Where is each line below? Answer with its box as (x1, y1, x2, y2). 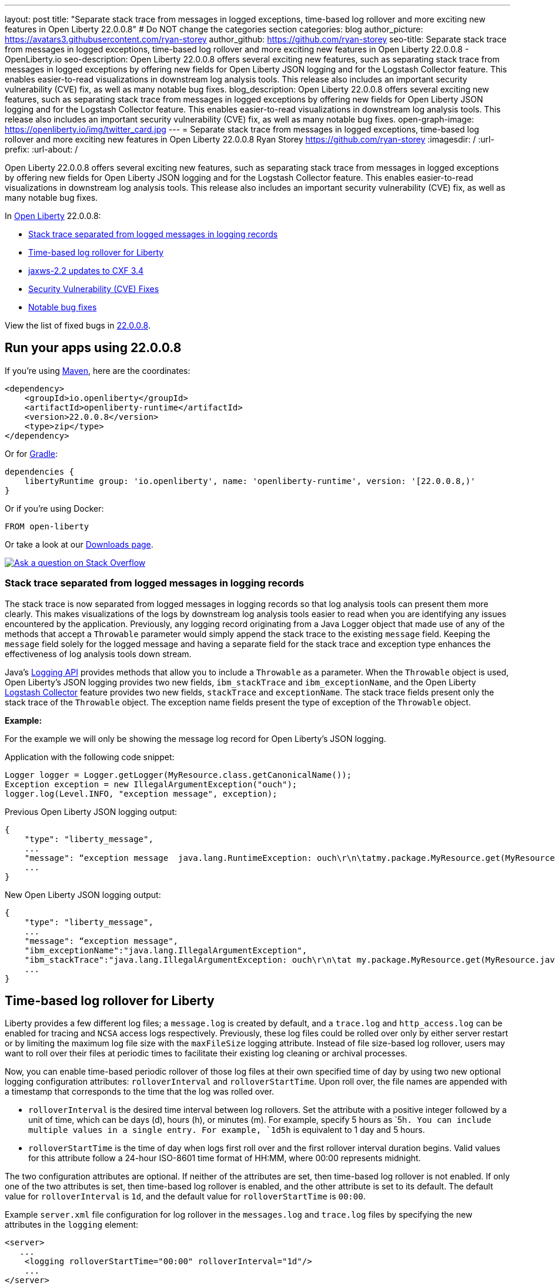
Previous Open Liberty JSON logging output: (5, 806, 177, 817)
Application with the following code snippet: (5, 751, 175, 762)
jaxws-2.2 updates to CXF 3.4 (28, 266, 144, 276)
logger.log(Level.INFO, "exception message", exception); (5, 788, 277, 798)
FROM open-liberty (5, 521, 89, 531)
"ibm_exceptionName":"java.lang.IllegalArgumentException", (24, 945, 307, 955)
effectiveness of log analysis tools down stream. (5, 648, 192, 659)
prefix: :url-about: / (5, 144, 78, 154)
